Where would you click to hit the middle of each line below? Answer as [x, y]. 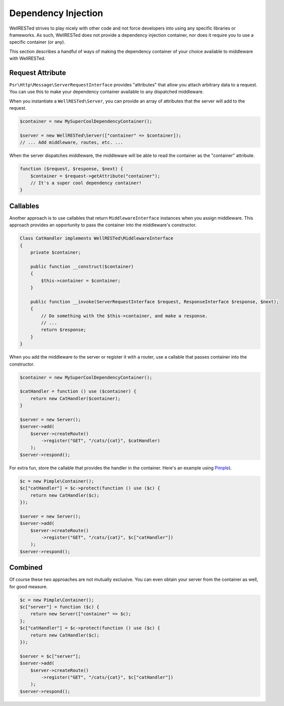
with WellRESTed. [27, 58]
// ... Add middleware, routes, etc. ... [72, 143]
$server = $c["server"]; [50, 656]
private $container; [56, 252]
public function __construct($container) [82, 266]
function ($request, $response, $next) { [72, 169]
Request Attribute [38, 73]
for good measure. [28, 586]
